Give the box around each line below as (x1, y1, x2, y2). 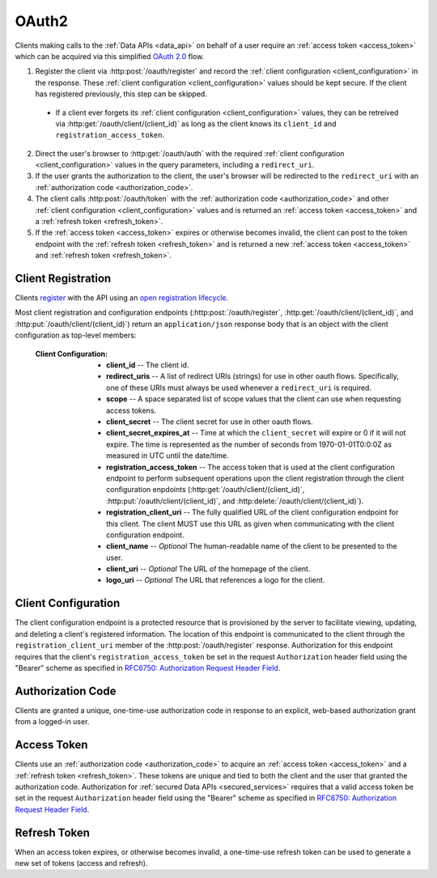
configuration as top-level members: (15, 330, 137, 340)
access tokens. (106, 405, 157, 415)
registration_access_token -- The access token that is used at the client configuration (106, 462, 396, 472)
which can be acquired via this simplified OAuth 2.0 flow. (15, 51, 205, 61)
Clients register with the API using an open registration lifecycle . (15, 293, 229, 303)
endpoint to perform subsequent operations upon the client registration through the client (106, 473, 405, 483)
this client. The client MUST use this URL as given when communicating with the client (106, 519, 395, 528)
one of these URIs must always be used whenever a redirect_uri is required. (106, 383, 372, 392)
